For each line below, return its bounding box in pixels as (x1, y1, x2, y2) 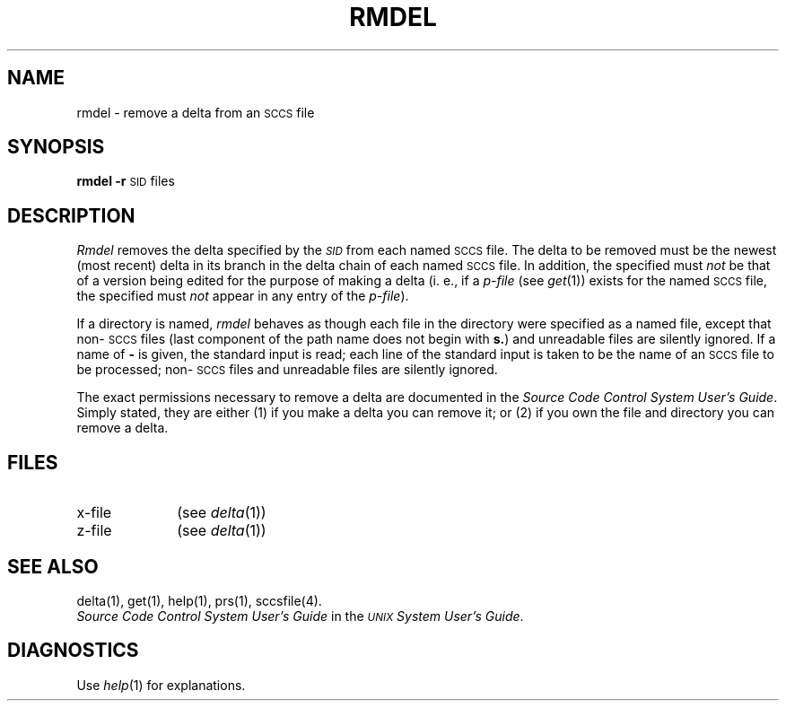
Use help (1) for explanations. (76, 677, 246, 693)
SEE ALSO (7, 555, 99, 578)
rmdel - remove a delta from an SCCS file (76, 104, 315, 120)
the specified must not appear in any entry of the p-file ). (76, 288, 409, 304)
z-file (76, 521, 112, 540)
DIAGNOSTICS (7, 639, 139, 662)
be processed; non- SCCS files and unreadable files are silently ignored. (76, 362, 498, 378)
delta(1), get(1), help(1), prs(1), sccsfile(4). (76, 592, 322, 608)
